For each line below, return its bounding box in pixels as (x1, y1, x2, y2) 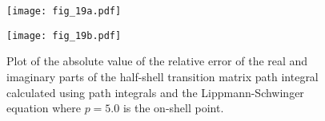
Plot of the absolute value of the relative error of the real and (6, 53, 308, 69)
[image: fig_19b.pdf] (6, 29, 122, 41)
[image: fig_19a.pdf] (6, 6, 122, 17)
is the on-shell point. (122, 100, 224, 116)
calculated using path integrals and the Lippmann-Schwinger (6, 84, 304, 100)
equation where (6, 100, 81, 116)
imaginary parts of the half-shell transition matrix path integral (6, 68, 319, 84)
